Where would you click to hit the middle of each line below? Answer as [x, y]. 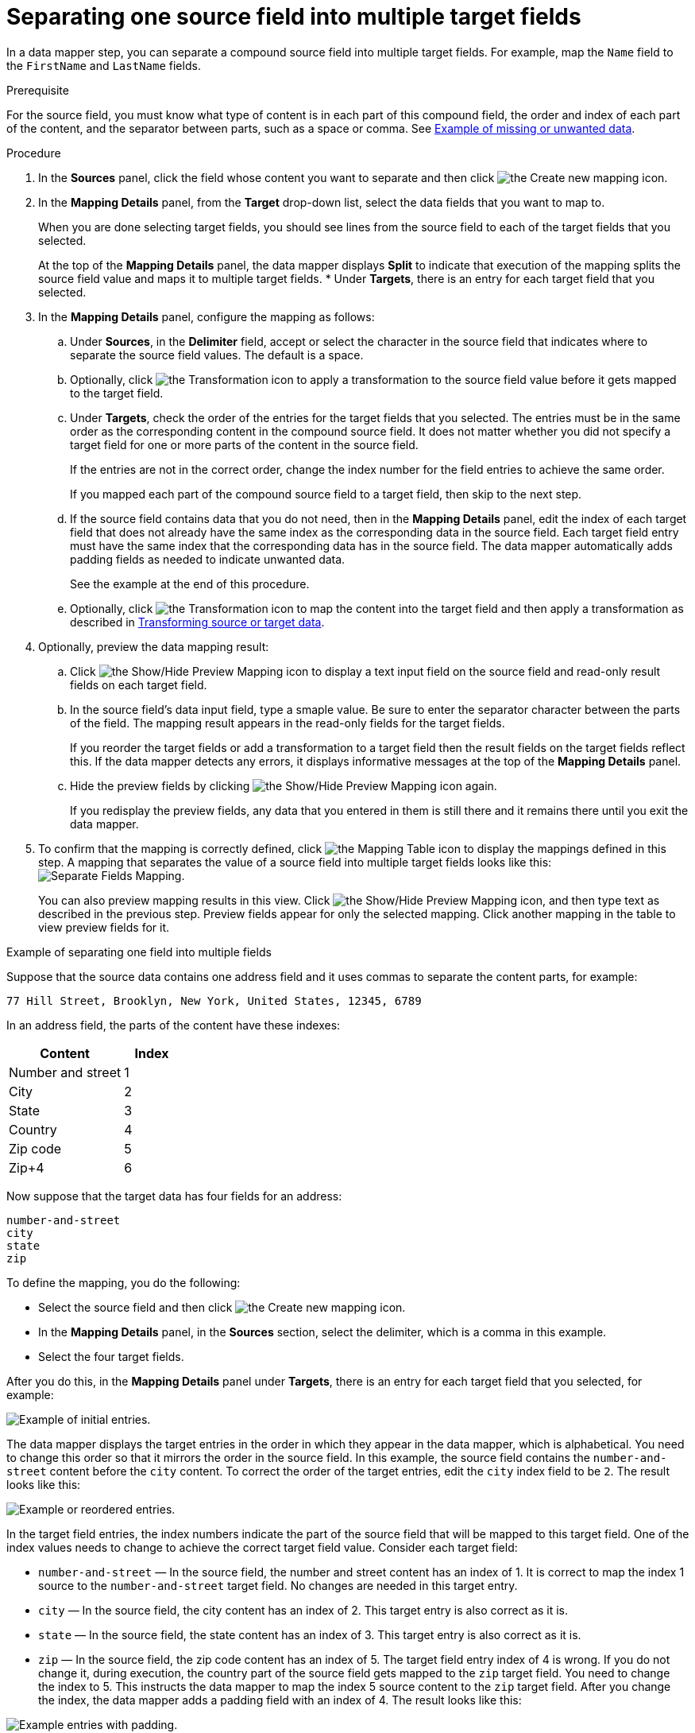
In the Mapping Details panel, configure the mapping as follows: [207, 316]
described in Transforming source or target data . [197, 622]
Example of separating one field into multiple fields [139, 952]
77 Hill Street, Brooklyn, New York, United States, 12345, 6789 [214, 1000]
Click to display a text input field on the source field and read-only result [365, 671]
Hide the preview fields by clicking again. [284, 785]
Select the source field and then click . [222, 1307]
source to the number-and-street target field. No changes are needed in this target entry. [278, 1585]
